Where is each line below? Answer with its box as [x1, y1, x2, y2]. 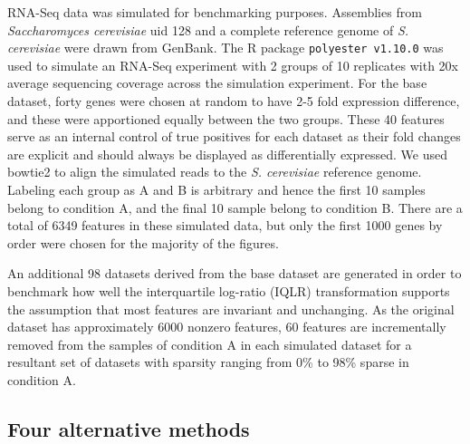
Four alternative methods [7, 414, 250, 442]
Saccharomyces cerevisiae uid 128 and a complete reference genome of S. [7, 20, 409, 39]
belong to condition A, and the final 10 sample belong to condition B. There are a [7, 198, 463, 217]
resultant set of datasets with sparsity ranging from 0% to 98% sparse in [7, 352, 409, 372]
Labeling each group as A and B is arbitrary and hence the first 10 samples [7, 180, 426, 198]
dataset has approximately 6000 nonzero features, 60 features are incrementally [7, 317, 446, 336]
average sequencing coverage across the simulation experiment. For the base [7, 73, 427, 92]
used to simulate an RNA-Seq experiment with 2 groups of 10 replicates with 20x [7, 55, 458, 74]
